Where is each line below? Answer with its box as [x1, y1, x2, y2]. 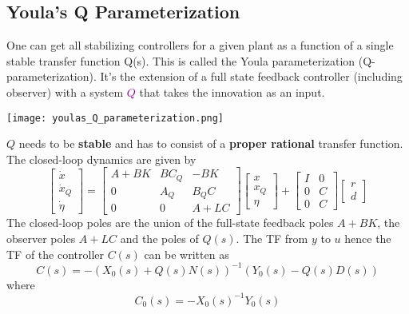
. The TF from [236, 230, 308, 247]
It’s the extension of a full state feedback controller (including [100, 68, 403, 85]
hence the [344, 230, 391, 247]
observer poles [6, 230, 76, 247]
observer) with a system [6, 83, 124, 100]
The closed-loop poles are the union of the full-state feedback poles [6, 214, 334, 231]
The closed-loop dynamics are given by [6, 150, 197, 167]
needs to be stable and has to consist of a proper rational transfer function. [18, 135, 403, 152]
